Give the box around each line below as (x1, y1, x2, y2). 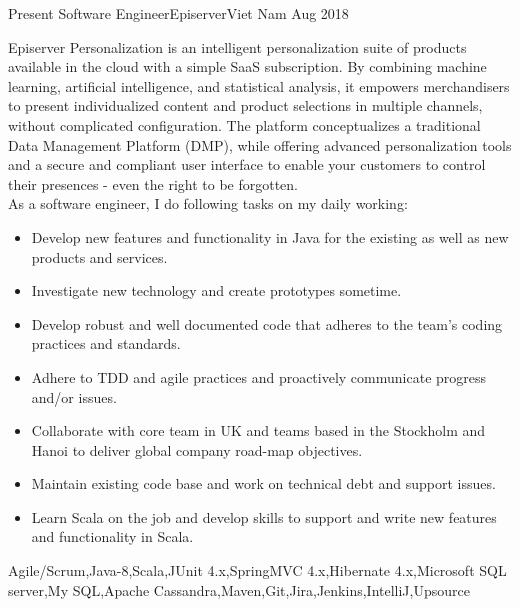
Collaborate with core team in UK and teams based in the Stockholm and (31, 420, 486, 441)
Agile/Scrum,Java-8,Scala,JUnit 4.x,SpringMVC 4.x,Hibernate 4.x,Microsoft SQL (8, 560, 507, 581)
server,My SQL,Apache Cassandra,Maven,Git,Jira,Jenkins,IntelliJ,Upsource (8, 579, 470, 600)
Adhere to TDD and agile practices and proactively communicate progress (31, 366, 487, 387)
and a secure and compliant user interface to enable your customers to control (8, 154, 486, 175)
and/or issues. (31, 386, 117, 407)
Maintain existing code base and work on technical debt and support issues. (31, 473, 496, 494)
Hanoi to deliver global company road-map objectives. (31, 439, 363, 460)
